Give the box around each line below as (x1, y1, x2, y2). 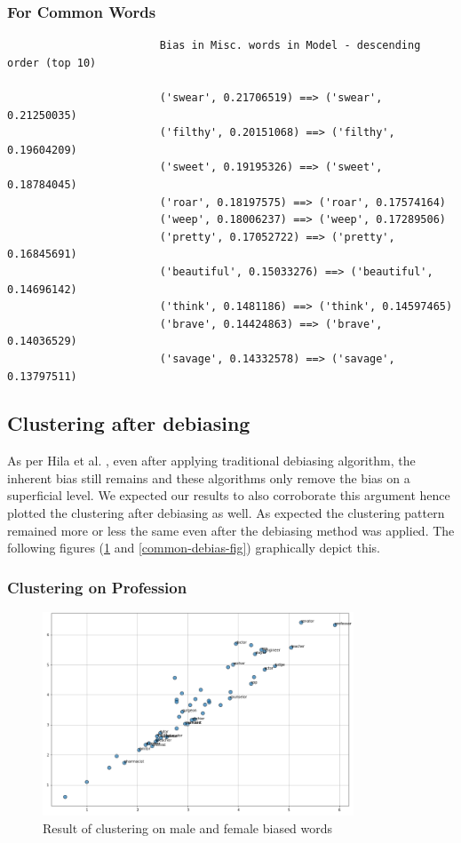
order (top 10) (7, 56, 97, 69)
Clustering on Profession (7, 576, 187, 598)
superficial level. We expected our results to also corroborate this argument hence (7, 486, 450, 505)
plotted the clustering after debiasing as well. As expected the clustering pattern (7, 504, 445, 522)
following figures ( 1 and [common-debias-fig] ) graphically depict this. (7, 538, 380, 557)
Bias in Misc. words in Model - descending (159, 39, 421, 52)
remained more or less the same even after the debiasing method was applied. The (7, 521, 455, 539)
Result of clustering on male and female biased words (43, 819, 333, 837)
